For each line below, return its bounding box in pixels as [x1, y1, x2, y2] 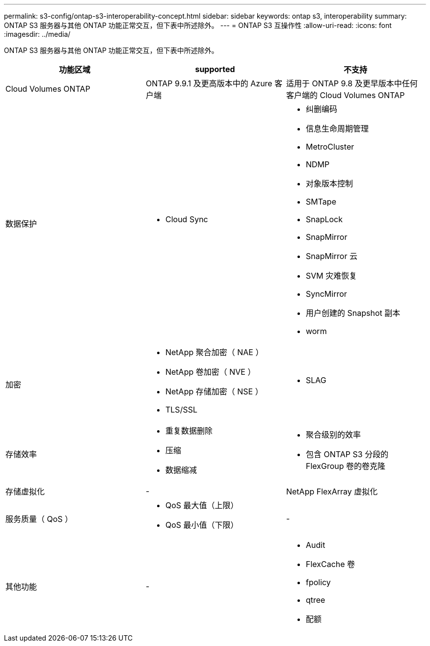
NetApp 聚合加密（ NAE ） [165, 347, 264, 357]
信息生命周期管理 [305, 124, 369, 133]
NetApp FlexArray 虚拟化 [286, 487, 378, 496]
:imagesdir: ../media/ [4, 30, 71, 38]
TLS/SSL [165, 405, 197, 414]
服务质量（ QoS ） [5, 514, 73, 524]
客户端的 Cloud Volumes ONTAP [286, 90, 405, 100]
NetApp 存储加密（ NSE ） [165, 387, 263, 396]
